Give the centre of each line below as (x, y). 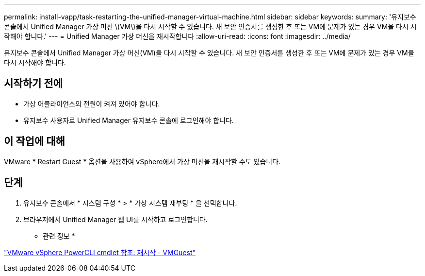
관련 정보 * (59, 236)
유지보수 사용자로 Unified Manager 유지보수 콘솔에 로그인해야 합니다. (129, 120)
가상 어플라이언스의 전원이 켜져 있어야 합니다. (92, 103)
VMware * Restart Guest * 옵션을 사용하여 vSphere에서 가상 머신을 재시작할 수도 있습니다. (142, 161)
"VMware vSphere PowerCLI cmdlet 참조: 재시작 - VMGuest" (100, 252)
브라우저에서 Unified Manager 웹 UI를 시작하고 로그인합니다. (115, 219)
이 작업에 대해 (34, 141)
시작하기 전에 (33, 84)
